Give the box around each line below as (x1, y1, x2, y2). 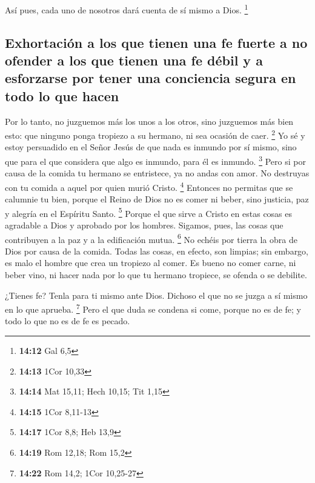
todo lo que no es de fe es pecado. (5, 315, 130, 327)
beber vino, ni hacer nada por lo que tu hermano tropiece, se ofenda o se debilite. (5, 268, 307, 281)
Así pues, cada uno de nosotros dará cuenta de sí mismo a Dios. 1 (5, 2, 248, 16)
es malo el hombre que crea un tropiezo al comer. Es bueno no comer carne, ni (5, 256, 296, 269)
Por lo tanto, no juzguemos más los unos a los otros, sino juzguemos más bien (5, 115, 294, 127)
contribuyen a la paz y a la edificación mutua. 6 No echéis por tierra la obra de (5, 231, 297, 245)
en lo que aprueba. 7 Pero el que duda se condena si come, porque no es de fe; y (5, 301, 301, 315)
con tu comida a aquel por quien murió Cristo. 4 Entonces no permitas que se (5, 179, 293, 193)
